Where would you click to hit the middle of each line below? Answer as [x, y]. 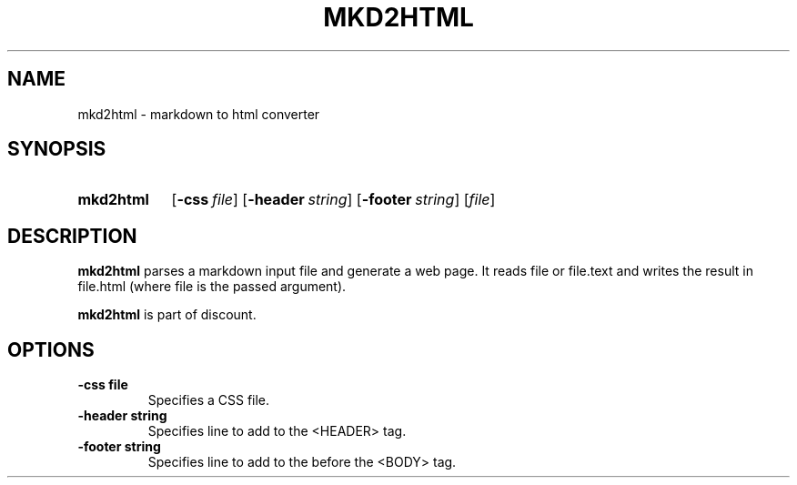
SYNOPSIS [57, 149]
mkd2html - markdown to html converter [199, 114]
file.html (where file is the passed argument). [212, 287]
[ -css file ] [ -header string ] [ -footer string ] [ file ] [333, 200]
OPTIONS [51, 349]
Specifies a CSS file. [209, 400]
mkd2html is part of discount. [167, 315]
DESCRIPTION [72, 236]
